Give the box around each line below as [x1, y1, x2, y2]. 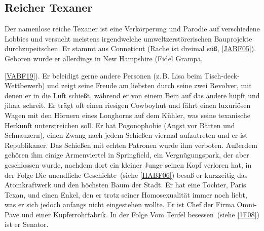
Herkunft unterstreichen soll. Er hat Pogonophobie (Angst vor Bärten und [5, 120, 235, 130]
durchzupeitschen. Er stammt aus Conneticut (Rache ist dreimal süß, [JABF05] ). [5, 43, 256, 54]
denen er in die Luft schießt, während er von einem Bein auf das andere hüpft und [5, 90, 260, 100]
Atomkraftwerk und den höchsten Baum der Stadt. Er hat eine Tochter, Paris [5, 179, 246, 190]
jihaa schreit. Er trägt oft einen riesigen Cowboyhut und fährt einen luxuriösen [5, 100, 251, 110]
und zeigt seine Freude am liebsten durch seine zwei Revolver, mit [47, 80, 252, 91]
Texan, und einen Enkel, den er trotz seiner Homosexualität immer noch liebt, [5, 189, 247, 200]
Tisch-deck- [204, 70, 240, 81]
